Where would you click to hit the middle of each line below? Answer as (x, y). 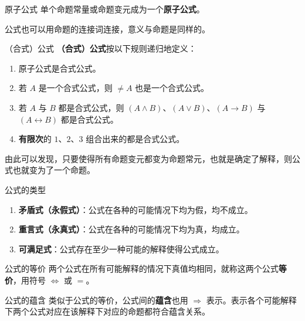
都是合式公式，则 (91, 107)
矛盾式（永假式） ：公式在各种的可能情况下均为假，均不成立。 (135, 209)
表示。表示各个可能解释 (251, 300)
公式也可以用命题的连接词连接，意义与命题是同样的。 (107, 28)
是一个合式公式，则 (75, 88)
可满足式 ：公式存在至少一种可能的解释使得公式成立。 (121, 249)
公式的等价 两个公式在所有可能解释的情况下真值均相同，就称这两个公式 (142, 268)
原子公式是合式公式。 (60, 68)
